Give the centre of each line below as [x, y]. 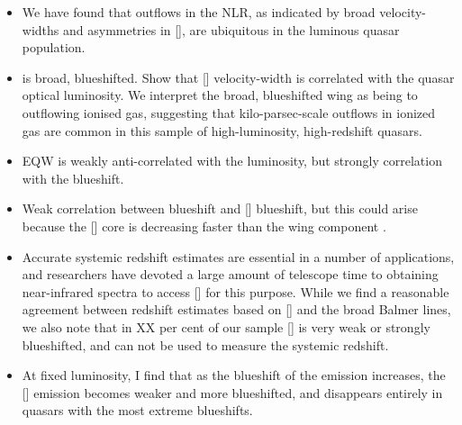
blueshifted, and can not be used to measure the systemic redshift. [205, 344]
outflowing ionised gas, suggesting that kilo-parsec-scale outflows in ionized [229, 112]
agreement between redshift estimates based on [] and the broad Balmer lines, [236, 309]
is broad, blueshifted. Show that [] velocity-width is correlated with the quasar [238, 77]
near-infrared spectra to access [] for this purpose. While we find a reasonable [236, 291]
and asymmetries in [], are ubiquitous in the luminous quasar [231, 29]
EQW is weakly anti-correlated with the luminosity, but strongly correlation [232, 161]
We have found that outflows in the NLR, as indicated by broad [199, 12]
